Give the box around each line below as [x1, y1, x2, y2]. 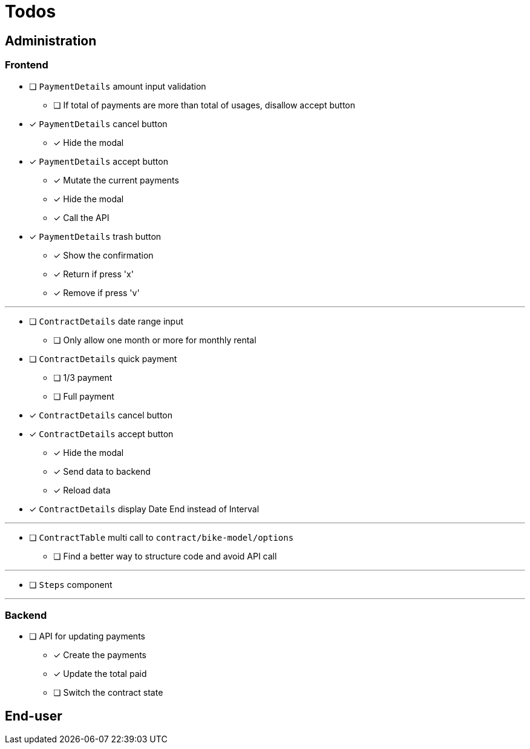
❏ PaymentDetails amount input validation [29, 81, 206, 91]
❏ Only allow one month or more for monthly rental [53, 334, 257, 345]
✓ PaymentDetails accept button [29, 156, 168, 167]
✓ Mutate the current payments [53, 174, 179, 185]
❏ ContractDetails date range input [29, 315, 184, 326]
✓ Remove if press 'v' [53, 287, 140, 298]
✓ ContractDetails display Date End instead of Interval [29, 503, 260, 514]
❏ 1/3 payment [53, 372, 113, 383]
